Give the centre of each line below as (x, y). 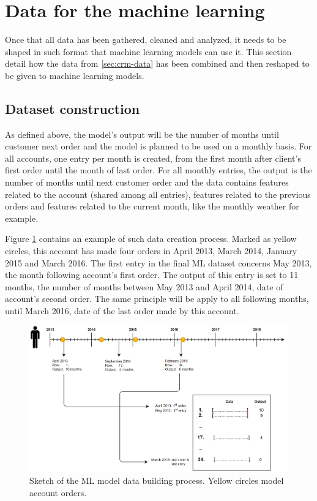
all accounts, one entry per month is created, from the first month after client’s (153, 158)
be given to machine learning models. (75, 75)
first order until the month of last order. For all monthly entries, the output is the (158, 170)
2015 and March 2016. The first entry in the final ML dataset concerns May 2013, (158, 262)
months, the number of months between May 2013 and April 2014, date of (144, 286)
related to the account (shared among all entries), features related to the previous (158, 194)
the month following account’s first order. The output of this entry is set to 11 (152, 275)
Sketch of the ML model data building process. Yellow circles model (157, 480)
